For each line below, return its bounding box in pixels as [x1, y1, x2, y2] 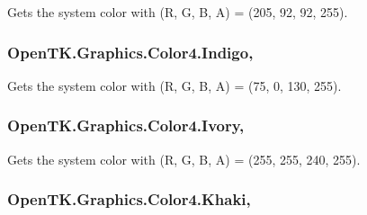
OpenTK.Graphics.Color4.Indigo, [7, 40, 254, 63]
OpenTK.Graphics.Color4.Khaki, [7, 188, 251, 211]
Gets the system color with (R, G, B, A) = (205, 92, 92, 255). [7, 3, 348, 21]
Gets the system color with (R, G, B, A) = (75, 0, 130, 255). [7, 76, 342, 94]
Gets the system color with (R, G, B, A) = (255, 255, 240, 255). [7, 149, 361, 168]
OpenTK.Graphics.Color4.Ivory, [7, 114, 245, 137]
